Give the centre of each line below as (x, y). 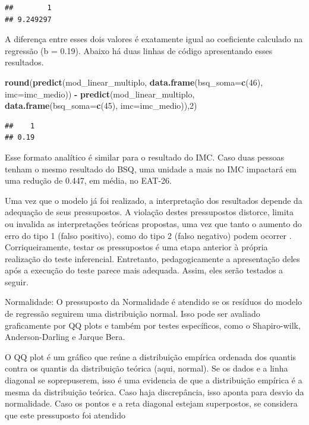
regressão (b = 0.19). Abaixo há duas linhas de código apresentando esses (139, 50)
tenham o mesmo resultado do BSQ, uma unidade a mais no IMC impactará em (151, 169)
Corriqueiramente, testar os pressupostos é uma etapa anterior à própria (136, 247)
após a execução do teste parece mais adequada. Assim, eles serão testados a (144, 270)
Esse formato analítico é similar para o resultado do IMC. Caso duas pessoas (145, 157)
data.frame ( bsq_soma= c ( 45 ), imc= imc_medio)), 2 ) (101, 106)
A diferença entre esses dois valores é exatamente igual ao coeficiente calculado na (154, 39)
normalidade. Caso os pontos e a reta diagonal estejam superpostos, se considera (151, 403)
